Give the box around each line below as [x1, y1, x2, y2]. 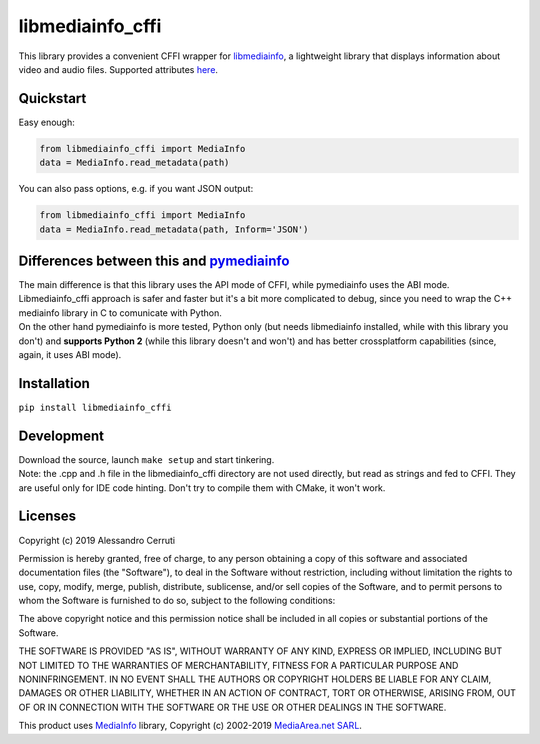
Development [18, 427, 105, 444]
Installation [18, 375, 90, 392]
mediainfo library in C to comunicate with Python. [18, 306, 222, 319]
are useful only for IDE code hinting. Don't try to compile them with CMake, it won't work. [18, 481, 386, 494]
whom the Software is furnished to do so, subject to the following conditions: [18, 595, 336, 607]
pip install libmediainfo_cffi [18, 401, 172, 413]
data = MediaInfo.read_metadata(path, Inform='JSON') [39, 223, 309, 235]
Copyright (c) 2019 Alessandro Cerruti [18, 534, 175, 546]
